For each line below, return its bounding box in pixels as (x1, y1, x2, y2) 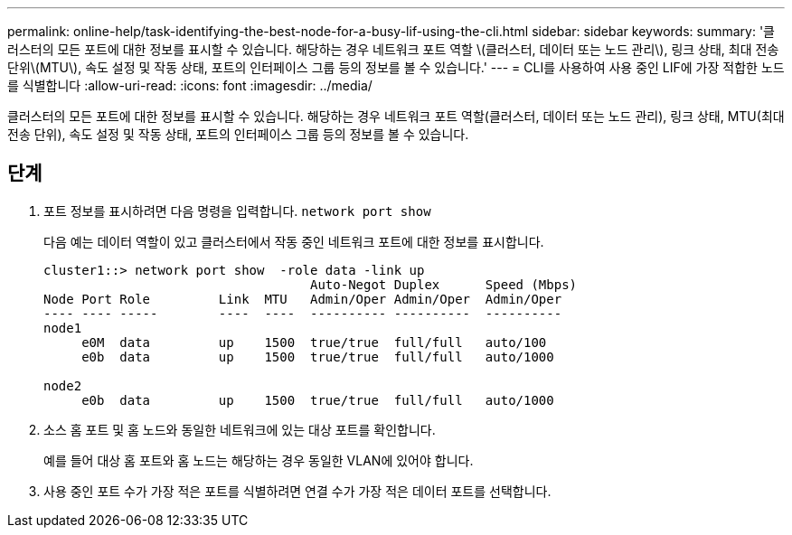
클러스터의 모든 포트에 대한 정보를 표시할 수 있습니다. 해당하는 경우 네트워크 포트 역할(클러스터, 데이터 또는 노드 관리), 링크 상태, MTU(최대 (7, 108, 785, 124)
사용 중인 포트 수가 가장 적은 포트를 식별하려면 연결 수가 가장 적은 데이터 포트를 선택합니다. (43, 483, 552, 499)
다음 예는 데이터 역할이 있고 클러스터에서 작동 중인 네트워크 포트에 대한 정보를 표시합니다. (43, 233, 544, 249)
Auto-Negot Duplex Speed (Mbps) (310, 277, 578, 292)
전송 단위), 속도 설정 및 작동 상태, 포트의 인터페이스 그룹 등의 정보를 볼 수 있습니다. (7, 127, 469, 142)
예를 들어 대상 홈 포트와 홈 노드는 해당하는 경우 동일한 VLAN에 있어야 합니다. (43, 452, 474, 468)
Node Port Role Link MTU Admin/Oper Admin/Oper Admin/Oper (43, 291, 562, 306)
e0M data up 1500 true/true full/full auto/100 (81, 334, 547, 350)
